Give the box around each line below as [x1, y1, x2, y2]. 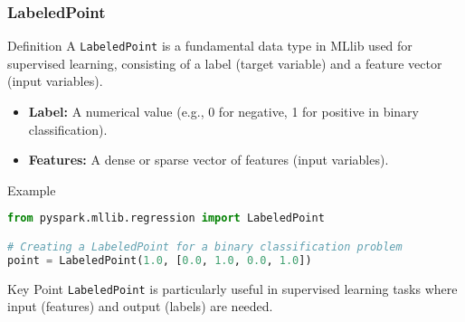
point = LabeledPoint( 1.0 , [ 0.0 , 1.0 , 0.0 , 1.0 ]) [7, 253, 312, 267]
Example [7, 180, 56, 199]
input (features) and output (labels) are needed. [7, 297, 273, 316]
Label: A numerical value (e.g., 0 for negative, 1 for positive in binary [28, 102, 419, 121]
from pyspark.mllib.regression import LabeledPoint [7, 212, 325, 225]
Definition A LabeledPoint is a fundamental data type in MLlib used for [7, 36, 413, 55]
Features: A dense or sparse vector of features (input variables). [28, 150, 389, 169]
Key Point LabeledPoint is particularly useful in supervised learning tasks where [7, 279, 458, 298]
